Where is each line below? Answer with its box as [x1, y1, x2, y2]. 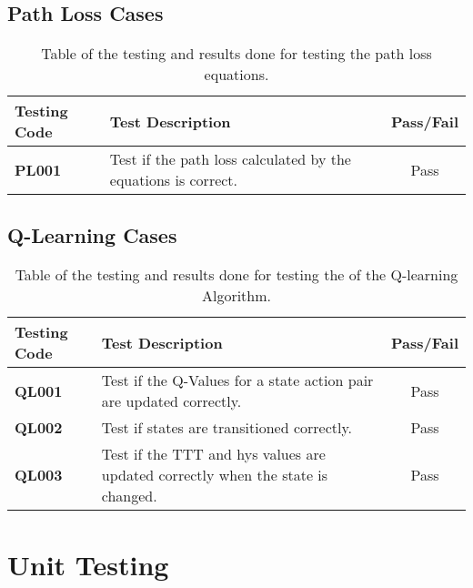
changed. [101, 485, 157, 507]
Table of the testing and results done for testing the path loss [41, 43, 432, 65]
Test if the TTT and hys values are [101, 443, 326, 465]
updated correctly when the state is [101, 464, 328, 486]
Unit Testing [7, 545, 169, 583]
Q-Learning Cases [7, 220, 177, 248]
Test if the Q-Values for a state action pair [101, 370, 374, 391]
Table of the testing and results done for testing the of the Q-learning [15, 264, 458, 286]
